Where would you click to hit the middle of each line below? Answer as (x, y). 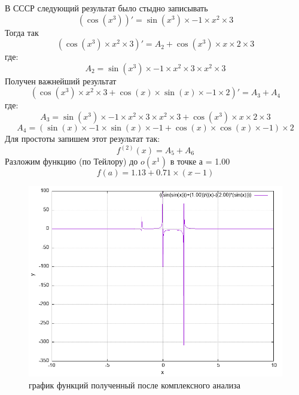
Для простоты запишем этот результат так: (83, 138)
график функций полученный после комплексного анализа (135, 385)
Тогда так (22, 32)
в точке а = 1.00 (200, 161)
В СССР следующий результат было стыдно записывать (106, 8)
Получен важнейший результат (61, 80)
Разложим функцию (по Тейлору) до (71, 161)
